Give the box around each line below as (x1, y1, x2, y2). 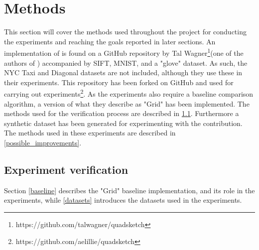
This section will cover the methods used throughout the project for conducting (4, 26, 247, 37)
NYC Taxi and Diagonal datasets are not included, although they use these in (4, 67, 243, 78)
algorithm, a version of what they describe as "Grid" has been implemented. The (4, 98, 250, 109)
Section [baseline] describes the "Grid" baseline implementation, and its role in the (4, 185, 255, 195)
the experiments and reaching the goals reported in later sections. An (4, 36, 216, 46)
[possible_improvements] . (4, 137, 82, 147)
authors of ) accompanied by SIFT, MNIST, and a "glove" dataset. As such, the (4, 57, 248, 68)
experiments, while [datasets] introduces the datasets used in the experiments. (4, 195, 242, 205)
